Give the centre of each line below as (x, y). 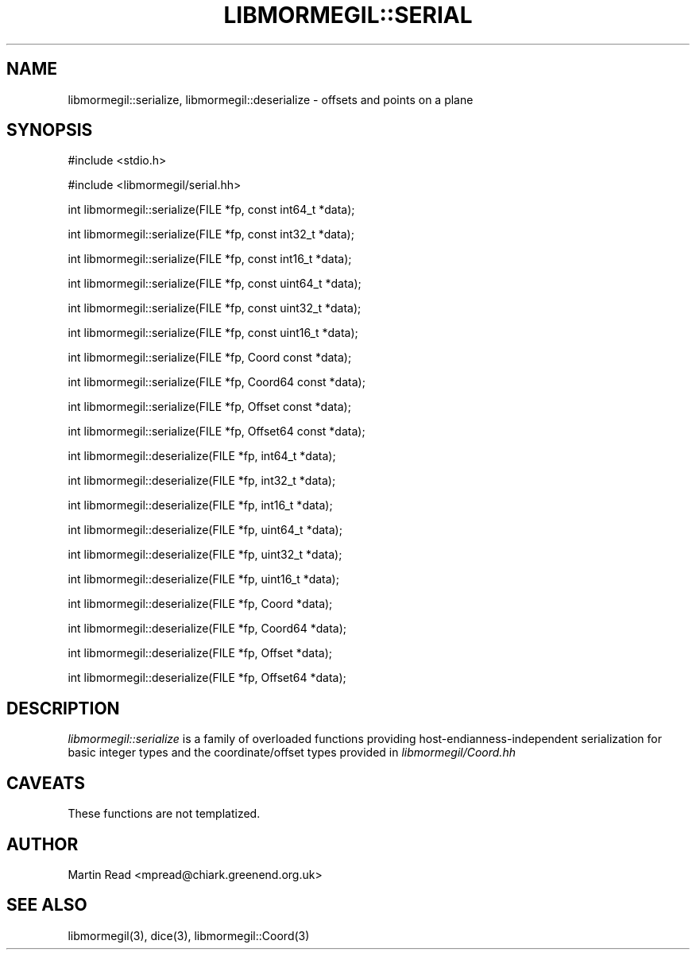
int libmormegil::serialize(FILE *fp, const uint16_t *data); (213, 333)
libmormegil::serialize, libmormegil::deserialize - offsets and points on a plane (271, 99)
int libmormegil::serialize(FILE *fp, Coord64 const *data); (217, 382)
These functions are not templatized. (164, 814)
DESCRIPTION (63, 708)
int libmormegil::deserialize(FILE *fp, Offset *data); (200, 653)
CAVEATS (46, 783)
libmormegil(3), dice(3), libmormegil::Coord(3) (189, 935)
